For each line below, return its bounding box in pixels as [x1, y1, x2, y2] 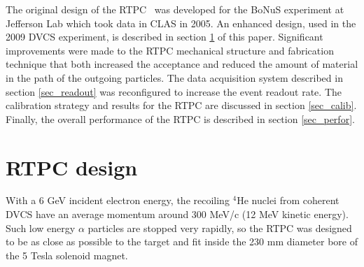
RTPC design [6, 152, 138, 181]
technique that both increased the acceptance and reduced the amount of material [6, 57, 358, 71]
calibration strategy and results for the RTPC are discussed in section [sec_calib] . [6, 98, 357, 113]
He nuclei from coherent [237, 193, 339, 208]
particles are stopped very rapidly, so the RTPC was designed [87, 220, 352, 235]
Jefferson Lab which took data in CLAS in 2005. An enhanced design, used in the [6, 15, 356, 30]
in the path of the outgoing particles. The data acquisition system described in [6, 70, 343, 85]
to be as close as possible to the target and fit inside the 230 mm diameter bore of [6, 234, 358, 249]
